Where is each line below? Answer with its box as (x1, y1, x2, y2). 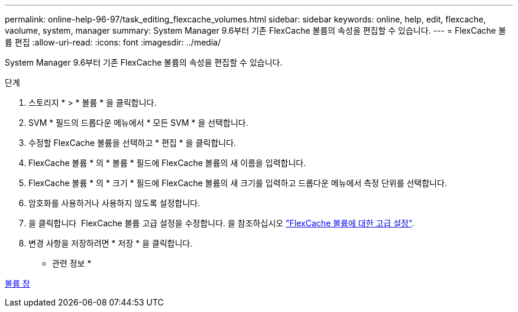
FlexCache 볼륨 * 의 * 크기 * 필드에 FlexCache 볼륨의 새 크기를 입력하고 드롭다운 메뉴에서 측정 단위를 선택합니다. (28, 178, 447, 188)
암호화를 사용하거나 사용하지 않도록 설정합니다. (28, 198, 200, 208)
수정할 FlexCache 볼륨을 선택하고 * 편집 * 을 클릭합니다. (28, 138, 237, 148)
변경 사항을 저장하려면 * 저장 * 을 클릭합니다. (28, 238, 193, 248)
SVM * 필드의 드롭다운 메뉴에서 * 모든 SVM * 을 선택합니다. (28, 118, 248, 128)
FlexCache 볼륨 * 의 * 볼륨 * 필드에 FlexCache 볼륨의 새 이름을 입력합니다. (28, 158, 306, 168)
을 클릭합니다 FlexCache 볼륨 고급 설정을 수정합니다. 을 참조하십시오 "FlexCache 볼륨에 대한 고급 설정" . (28, 218, 415, 228)
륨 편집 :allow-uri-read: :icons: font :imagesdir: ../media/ (5, 37, 221, 47)
